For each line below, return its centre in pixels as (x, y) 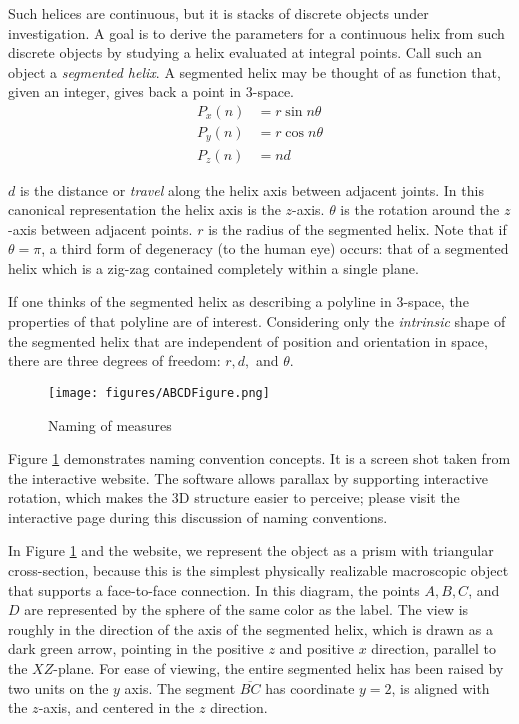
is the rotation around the (420, 209)
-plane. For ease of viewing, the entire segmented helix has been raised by (278, 668)
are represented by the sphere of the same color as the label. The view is (246, 609)
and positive (316, 648)
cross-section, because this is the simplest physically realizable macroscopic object (258, 570)
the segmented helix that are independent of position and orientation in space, (248, 340)
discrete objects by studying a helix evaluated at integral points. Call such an (245, 52)
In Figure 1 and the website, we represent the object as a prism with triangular (251, 550)
